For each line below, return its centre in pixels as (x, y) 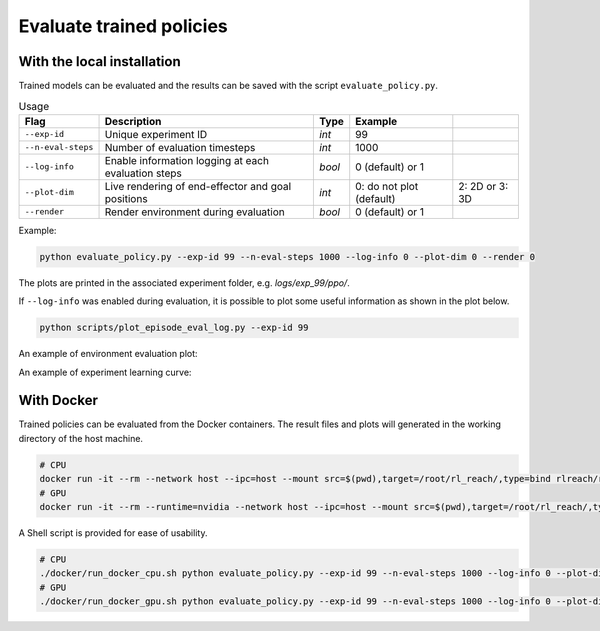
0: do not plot (387, 186)
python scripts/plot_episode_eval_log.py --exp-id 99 (174, 328)
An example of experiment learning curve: (105, 372)
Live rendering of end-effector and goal (198, 186)
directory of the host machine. (81, 438)
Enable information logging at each (187, 160)
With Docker (58, 400)
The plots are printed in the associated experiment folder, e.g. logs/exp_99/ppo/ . (184, 282)
